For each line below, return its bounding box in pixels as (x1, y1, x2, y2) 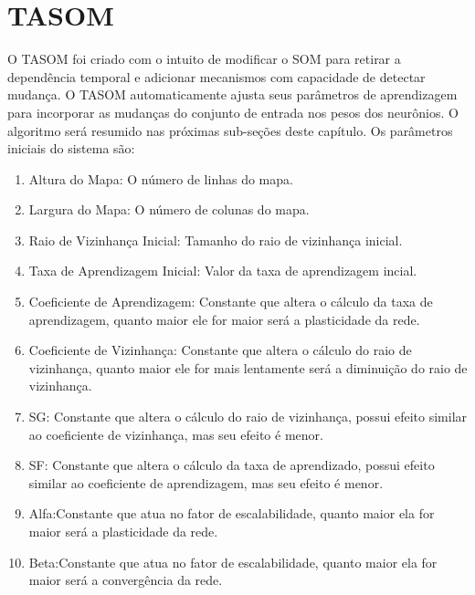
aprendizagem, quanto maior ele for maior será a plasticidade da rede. (28, 309, 420, 329)
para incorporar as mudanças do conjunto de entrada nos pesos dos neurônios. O (7, 102, 459, 121)
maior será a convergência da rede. (28, 570, 223, 590)
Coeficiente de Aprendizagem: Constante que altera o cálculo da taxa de (28, 292, 433, 311)
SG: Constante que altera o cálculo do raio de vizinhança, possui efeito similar (28, 407, 468, 426)
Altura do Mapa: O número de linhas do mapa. (28, 169, 293, 188)
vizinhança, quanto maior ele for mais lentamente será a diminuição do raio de (28, 358, 468, 377)
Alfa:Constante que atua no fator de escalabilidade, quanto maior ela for (28, 504, 435, 523)
